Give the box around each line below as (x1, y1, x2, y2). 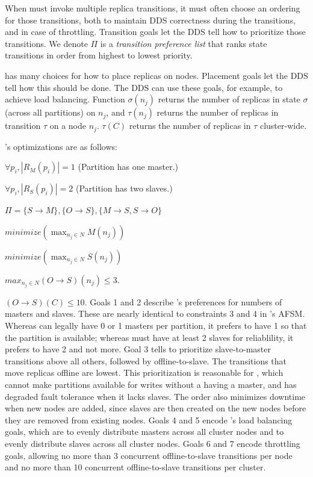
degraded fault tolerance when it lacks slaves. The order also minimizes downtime (5, 390, 306, 402)
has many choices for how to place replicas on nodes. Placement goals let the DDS (5, 69, 308, 81)
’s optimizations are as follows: (5, 140, 117, 152)
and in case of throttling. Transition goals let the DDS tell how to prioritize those (5, 25, 306, 38)
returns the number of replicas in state (158, 93, 300, 105)
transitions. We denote (5, 37, 88, 49)
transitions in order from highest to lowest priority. (5, 49, 193, 61)
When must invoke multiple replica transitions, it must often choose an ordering (5, 2, 300, 14)
